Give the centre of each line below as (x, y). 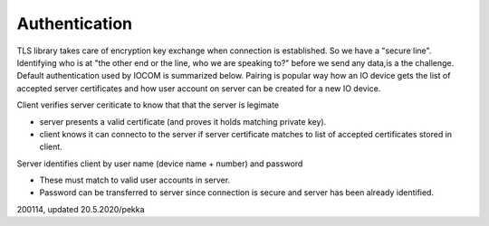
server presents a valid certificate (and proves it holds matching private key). (183, 121)
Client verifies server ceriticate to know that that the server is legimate (148, 105)
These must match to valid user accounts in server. (135, 180)
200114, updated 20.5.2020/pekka (81, 209)
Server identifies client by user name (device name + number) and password (160, 164)
